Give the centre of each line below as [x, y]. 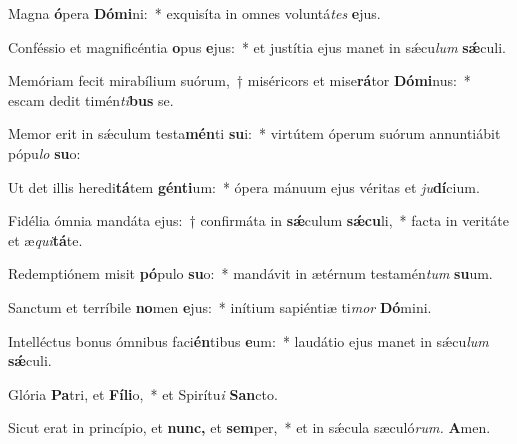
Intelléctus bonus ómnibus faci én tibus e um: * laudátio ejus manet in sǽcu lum [248, 340]
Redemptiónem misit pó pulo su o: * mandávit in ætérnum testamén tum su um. [250, 273]
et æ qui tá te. [45, 239]
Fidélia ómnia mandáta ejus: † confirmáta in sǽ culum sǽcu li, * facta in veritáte [258, 220]
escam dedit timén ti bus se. [91, 99]
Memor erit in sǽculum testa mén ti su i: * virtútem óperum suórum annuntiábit [254, 133]
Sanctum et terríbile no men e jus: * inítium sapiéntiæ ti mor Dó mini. [220, 306]
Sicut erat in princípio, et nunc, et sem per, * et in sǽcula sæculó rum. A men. [249, 427]
